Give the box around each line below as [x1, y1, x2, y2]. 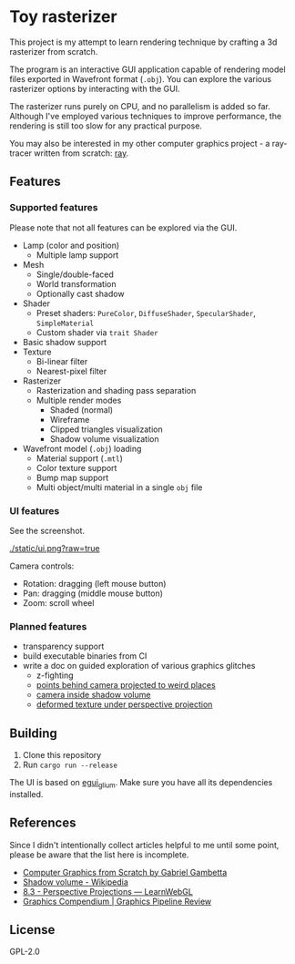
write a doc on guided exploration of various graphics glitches [22, 661, 256, 672]
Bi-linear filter [36, 355, 88, 366]
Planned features [9, 620, 87, 632]
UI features [9, 504, 60, 517]
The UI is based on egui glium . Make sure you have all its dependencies [9, 777, 273, 790]
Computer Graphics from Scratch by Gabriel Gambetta [22, 867, 228, 877]
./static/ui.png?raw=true [9, 542, 100, 553]
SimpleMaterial [36, 319, 94, 328]
